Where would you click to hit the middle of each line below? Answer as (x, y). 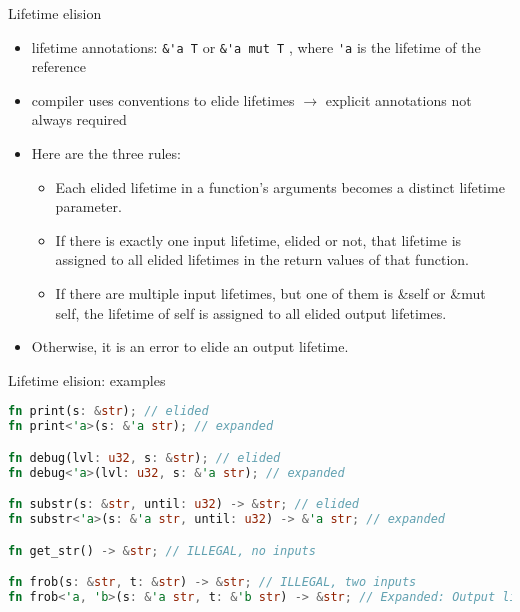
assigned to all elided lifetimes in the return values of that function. (262, 259)
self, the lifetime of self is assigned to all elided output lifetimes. (251, 312)
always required (79, 119)
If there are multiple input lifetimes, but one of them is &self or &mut (270, 293)
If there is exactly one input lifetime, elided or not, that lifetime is (258, 239)
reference (58, 66)
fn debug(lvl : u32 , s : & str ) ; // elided (144, 457)
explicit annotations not (398, 99)
